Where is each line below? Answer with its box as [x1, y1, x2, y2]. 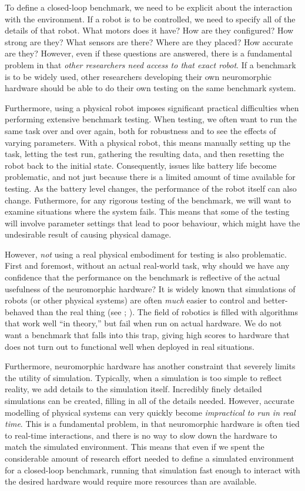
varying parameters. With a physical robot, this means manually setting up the [5, 136, 290, 148]
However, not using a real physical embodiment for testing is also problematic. [5, 248, 287, 260]
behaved [5, 305, 34, 318]
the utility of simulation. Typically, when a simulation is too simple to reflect [5, 371, 282, 383]
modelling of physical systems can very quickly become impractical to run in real [5, 406, 296, 418]
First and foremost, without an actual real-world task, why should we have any [5, 259, 290, 272]
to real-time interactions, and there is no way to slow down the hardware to [5, 429, 277, 441]
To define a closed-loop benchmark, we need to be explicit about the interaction [5, 1, 293, 13]
